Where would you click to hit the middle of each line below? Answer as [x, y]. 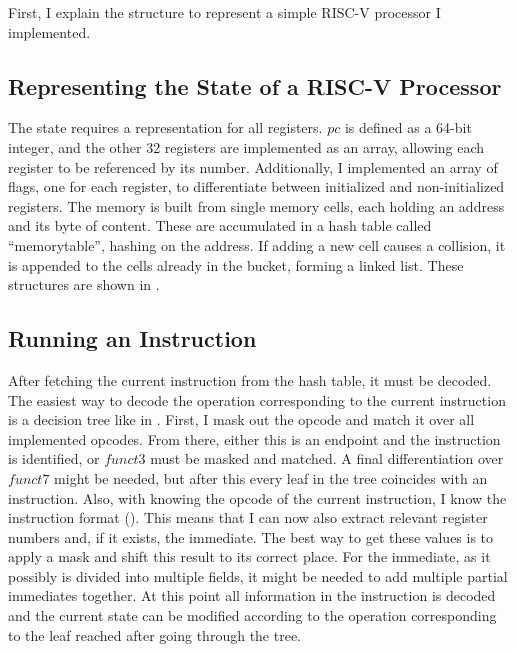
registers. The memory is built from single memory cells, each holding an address [256, 205]
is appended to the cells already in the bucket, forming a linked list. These [236, 264]
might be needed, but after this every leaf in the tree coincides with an [271, 477]
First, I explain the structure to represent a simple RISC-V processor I [224, 12]
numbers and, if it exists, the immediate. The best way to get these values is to [251, 536]
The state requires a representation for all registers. [165, 127]
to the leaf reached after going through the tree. [154, 634]
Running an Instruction [132, 338]
